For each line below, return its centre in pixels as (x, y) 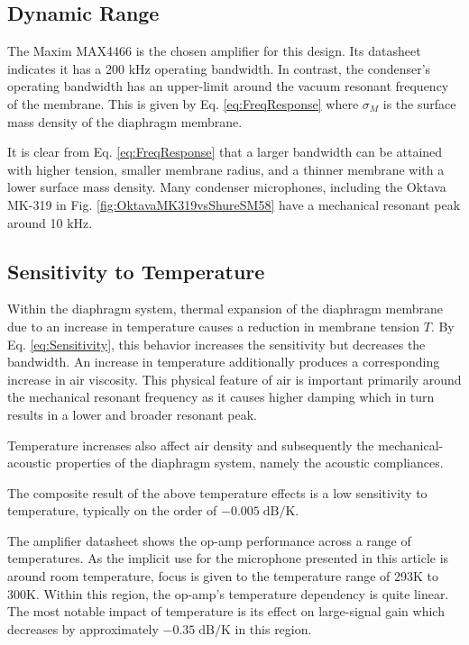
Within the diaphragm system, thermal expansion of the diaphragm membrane (225, 309)
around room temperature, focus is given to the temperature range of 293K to (223, 576)
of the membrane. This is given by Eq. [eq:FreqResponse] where (183, 103)
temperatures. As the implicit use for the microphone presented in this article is (228, 558)
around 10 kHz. (50, 222)
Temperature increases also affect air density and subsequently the (191, 445)
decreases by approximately (83, 628)
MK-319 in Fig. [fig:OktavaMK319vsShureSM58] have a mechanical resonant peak (234, 204)
